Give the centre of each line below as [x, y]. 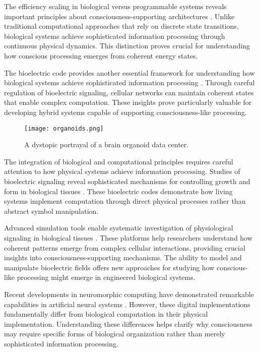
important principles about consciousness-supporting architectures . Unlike [119, 16]
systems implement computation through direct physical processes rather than [125, 201]
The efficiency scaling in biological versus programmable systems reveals [115, 6]
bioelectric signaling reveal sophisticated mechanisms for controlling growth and [127, 181]
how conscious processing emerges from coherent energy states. [101, 55]
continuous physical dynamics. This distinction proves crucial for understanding [127, 46]
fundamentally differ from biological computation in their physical [106, 314]
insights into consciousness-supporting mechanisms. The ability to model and [123, 257]
